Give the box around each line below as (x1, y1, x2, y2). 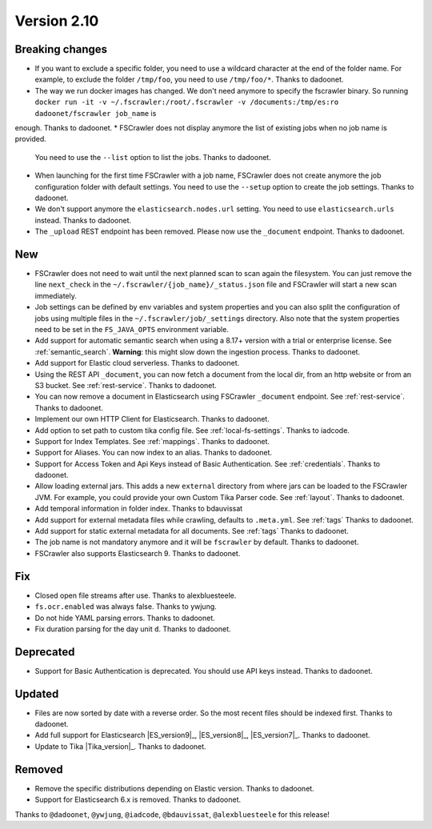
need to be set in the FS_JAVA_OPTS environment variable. (34, 325, 230, 334)
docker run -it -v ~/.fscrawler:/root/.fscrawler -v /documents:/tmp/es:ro (34, 98, 339, 107)
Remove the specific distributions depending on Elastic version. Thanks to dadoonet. (34, 783, 315, 793)
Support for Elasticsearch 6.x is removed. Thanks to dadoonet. (34, 795, 242, 804)
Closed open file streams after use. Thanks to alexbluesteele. (34, 591, 237, 600)
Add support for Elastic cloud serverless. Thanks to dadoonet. (34, 358, 240, 368)
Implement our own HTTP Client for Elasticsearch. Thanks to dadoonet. (34, 414, 270, 424)
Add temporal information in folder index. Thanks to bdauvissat (34, 504, 243, 514)
